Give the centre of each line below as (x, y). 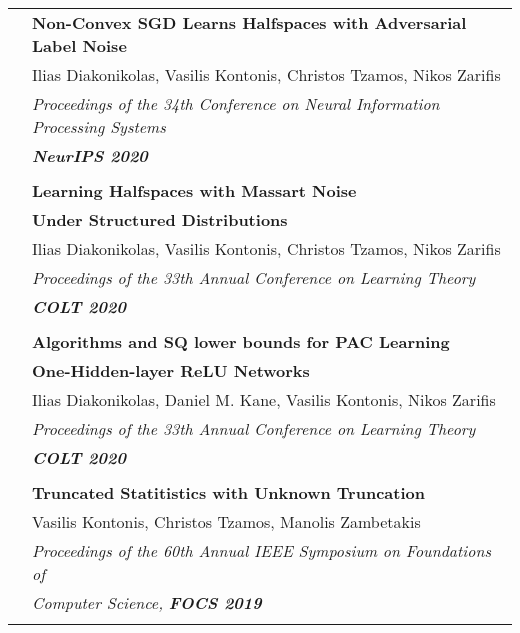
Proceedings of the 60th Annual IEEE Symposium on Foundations (261, 550)
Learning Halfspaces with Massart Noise (194, 190)
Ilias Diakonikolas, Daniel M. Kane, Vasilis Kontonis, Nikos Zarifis (264, 399)
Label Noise (79, 45)
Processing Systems (99, 126)
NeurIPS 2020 (90, 155)
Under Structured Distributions (160, 219)
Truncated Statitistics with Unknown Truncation (228, 492)
